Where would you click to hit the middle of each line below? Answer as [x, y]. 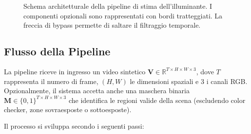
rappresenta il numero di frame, [51, 81]
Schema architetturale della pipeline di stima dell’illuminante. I [118, 6]
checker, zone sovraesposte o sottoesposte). [68, 109]
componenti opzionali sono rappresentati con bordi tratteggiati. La [123, 15]
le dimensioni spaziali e [164, 81]
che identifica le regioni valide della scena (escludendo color [157, 100]
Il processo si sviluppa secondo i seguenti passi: [74, 126]
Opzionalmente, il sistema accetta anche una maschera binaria [97, 91]
